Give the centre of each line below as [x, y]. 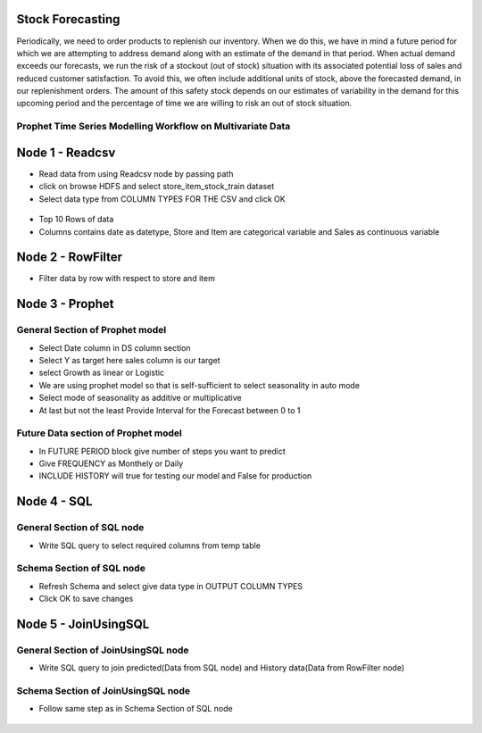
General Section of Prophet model [91, 330]
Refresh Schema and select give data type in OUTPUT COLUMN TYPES [171, 586]
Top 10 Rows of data [76, 220]
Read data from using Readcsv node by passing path [136, 173]
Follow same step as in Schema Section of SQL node [136, 709]
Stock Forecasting [68, 19]
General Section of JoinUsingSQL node [103, 650]
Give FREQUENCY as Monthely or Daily [111, 463]
